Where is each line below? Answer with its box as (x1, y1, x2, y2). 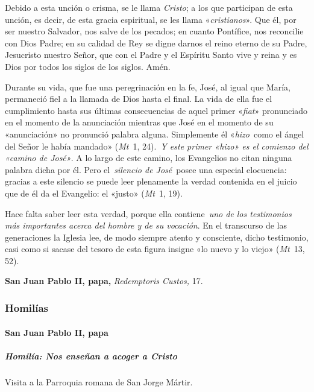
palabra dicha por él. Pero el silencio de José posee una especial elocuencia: (5, 163, 287, 175)
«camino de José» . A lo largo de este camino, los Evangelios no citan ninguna (5, 151, 292, 164)
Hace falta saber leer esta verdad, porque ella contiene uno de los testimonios (5, 207, 292, 220)
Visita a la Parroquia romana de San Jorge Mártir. (5, 375, 193, 388)
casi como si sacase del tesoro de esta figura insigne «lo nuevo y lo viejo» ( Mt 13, (5, 242, 305, 255)
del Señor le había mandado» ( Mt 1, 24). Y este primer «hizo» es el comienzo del (5, 139, 309, 152)
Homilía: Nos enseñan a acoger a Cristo (5, 349, 178, 362)
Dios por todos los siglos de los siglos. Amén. (5, 60, 171, 72)
